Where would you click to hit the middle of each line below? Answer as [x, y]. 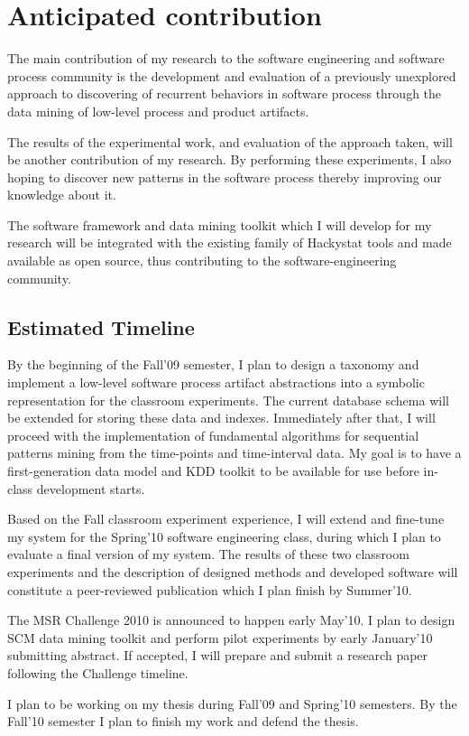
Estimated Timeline [101, 326]
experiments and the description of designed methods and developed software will [233, 571]
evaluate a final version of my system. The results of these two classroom [208, 554]
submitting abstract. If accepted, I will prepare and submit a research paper [218, 655]
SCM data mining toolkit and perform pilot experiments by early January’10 [220, 637]
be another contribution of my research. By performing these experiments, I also [230, 159]
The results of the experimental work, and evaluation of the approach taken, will [230, 141]
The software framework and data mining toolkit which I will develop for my [220, 224]
